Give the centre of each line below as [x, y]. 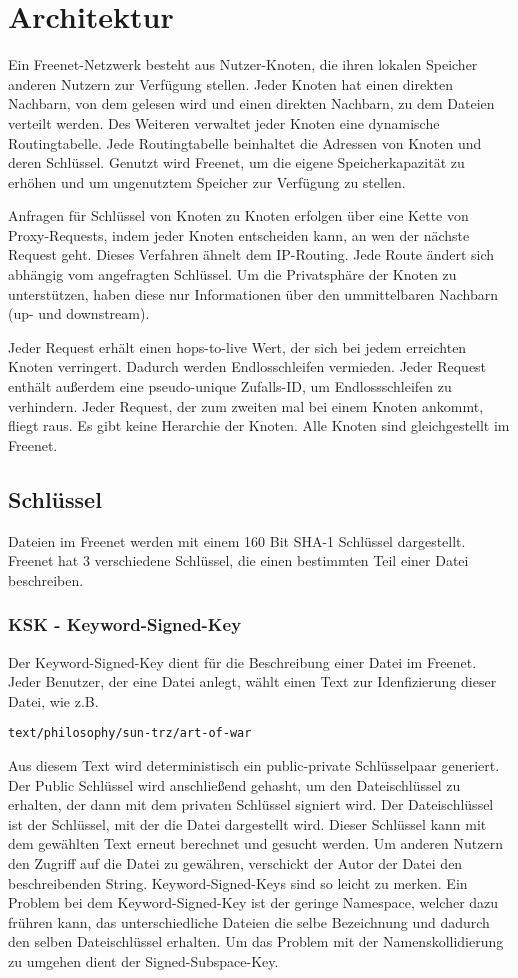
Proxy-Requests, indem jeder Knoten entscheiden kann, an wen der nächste [239, 234]
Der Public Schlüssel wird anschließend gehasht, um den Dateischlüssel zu [234, 784]
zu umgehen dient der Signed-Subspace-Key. [143, 960]
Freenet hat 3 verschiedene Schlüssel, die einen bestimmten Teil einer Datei [238, 560]
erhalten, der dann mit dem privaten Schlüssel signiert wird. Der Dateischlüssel [251, 804]
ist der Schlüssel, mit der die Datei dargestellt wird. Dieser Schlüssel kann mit [247, 823]
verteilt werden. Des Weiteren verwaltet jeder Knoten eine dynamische [224, 122]
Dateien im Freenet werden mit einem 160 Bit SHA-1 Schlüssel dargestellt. [237, 540]
